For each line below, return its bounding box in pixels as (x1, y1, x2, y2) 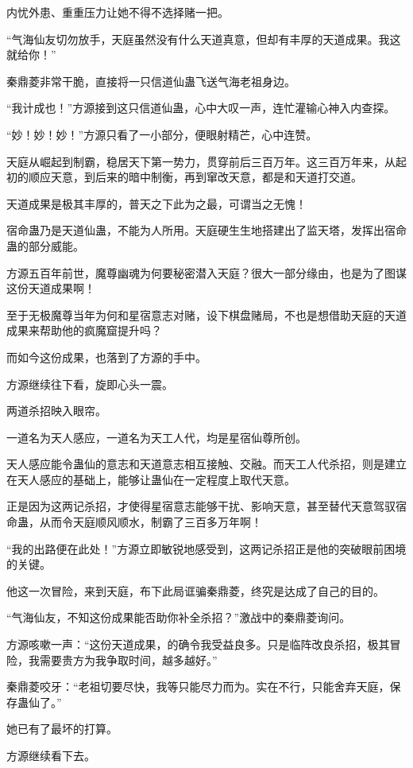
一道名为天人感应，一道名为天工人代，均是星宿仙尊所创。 (6, 429, 307, 445)
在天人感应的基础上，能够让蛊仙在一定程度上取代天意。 (6, 471, 295, 487)
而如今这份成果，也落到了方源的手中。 (6, 348, 206, 365)
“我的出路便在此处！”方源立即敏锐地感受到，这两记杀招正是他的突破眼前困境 (6, 540, 407, 557)
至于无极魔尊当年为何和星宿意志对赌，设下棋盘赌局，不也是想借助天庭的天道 (6, 306, 407, 323)
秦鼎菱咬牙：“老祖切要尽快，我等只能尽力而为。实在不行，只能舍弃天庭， (6, 678, 390, 695)
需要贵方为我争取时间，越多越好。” (39, 651, 218, 668)
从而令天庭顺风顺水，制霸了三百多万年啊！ (39, 514, 262, 530)
